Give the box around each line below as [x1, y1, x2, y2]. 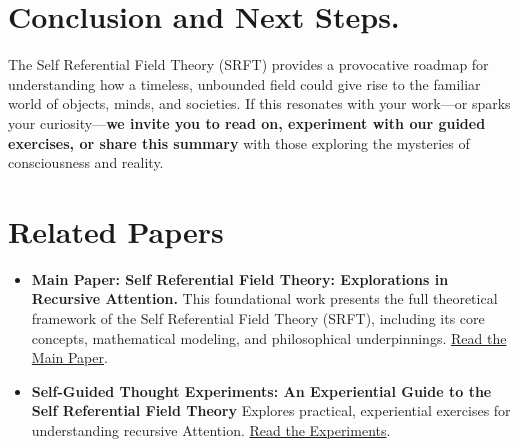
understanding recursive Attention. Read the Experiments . [31, 419, 391, 440]
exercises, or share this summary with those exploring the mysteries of [8, 132, 470, 153]
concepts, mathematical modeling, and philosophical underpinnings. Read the [31, 327, 507, 348]
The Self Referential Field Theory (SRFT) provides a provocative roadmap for [8, 54, 489, 75]
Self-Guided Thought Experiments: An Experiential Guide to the [31, 380, 492, 401]
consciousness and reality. [8, 152, 164, 173]
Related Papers [8, 210, 224, 251]
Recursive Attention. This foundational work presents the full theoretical [31, 288, 498, 309]
